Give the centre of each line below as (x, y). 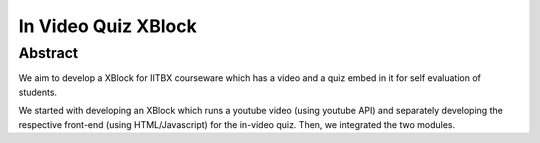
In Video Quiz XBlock (107, 26)
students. (38, 92)
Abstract (48, 53)
